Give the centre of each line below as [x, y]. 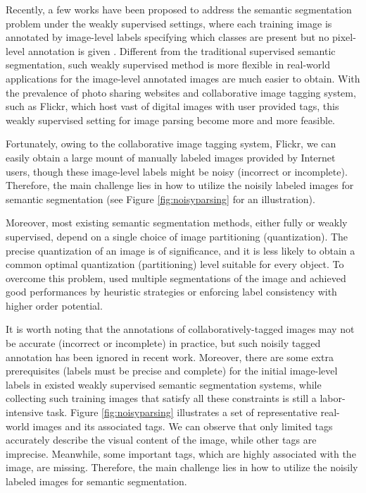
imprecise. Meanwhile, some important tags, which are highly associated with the [181, 453]
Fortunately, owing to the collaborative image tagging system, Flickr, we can [171, 144]
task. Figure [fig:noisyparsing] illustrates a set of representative [182, 412]
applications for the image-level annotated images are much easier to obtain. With [183, 78]
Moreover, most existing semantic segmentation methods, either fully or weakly [177, 223]
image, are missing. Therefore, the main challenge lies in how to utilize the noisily [182, 467]
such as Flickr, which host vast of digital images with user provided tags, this [172, 106]
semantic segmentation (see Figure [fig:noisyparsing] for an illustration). [160, 199]
